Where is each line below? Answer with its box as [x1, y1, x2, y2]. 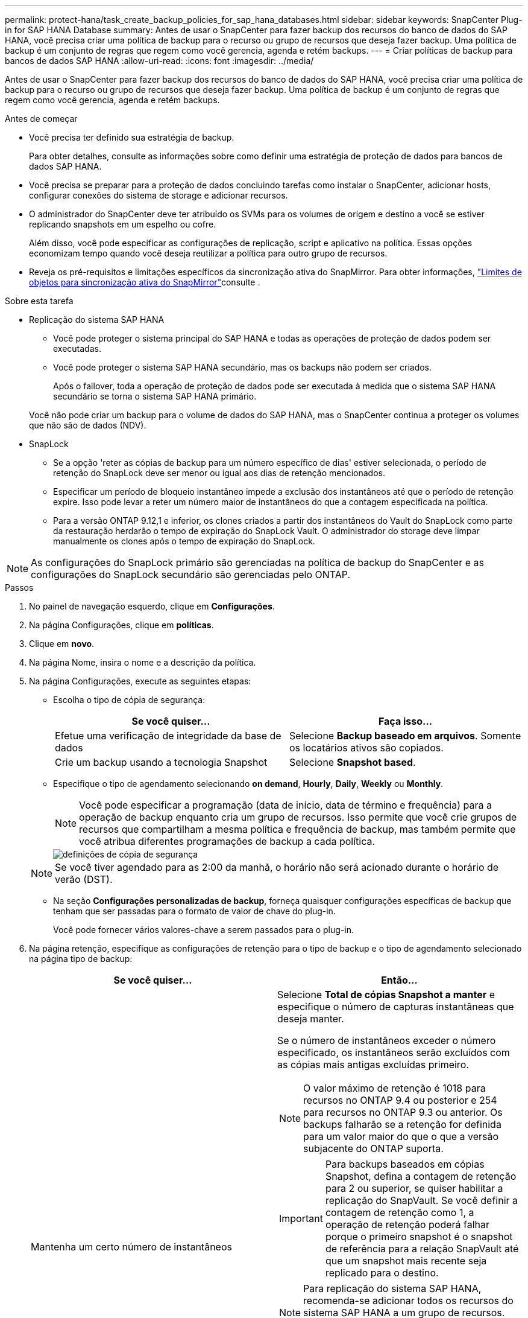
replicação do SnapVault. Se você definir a [325, 1194, 518, 1206]
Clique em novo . [29, 638, 95, 649]
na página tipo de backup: [29, 953, 133, 964]
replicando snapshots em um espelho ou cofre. [29, 219, 216, 229]
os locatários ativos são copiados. [289, 742, 444, 754]
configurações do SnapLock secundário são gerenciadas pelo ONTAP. [31, 568, 351, 581]
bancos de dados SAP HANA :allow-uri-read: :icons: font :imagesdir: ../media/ [5, 56, 314, 66]
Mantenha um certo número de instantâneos [31, 1241, 232, 1253]
